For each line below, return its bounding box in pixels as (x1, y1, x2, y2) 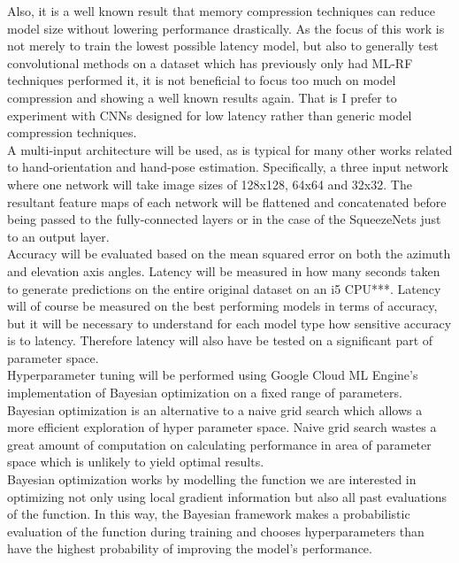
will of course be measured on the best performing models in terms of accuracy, (7, 297, 438, 315)
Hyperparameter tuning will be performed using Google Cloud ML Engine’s (7, 366, 418, 384)
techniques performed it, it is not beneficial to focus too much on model (7, 71, 396, 89)
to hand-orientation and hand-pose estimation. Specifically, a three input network (7, 158, 448, 176)
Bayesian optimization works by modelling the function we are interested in (7, 470, 417, 489)
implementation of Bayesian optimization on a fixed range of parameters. (7, 383, 402, 402)
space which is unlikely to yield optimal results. (7, 452, 264, 471)
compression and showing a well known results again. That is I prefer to (7, 88, 397, 106)
